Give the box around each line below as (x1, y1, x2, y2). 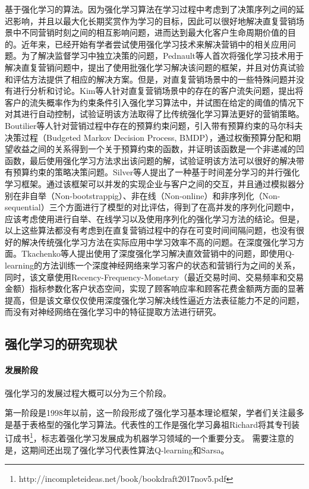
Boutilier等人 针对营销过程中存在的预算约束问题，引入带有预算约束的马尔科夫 (5, 119, 303, 131)
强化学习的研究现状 (5, 335, 117, 353)
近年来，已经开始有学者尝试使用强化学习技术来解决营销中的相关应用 (21, 37, 288, 50)
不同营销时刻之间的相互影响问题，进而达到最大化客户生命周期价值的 (21, 26, 288, 39)
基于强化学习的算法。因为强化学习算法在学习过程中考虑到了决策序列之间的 (5, 3, 296, 15)
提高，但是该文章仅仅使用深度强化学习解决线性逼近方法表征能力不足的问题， (5, 294, 304, 306)
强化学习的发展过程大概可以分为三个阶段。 (5, 386, 171, 399)
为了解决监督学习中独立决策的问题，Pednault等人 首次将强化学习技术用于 (21, 49, 304, 62)
